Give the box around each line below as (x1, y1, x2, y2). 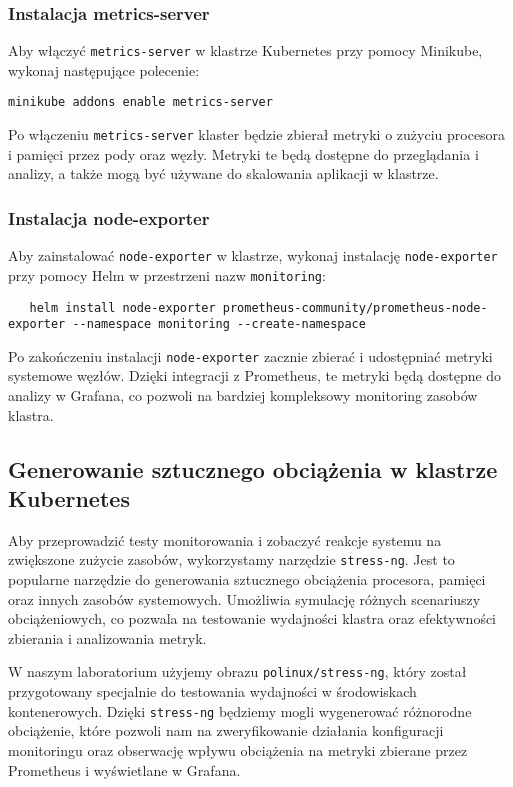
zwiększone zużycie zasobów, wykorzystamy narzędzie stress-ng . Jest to (8, 549, 455, 570)
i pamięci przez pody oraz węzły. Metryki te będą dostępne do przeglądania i (8, 143, 479, 164)
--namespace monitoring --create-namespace (72, 317, 366, 332)
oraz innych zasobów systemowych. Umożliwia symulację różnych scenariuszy (8, 588, 481, 609)
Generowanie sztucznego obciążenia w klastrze (8, 453, 498, 484)
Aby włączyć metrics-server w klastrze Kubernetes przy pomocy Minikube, (8, 40, 483, 61)
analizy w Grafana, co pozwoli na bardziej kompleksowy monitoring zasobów (8, 385, 478, 406)
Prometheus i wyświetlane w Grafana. (8, 759, 241, 780)
